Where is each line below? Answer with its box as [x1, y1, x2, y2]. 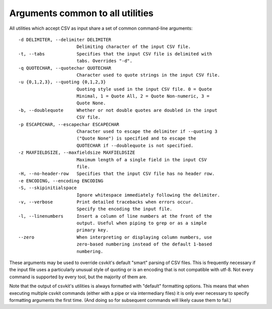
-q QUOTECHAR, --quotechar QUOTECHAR [18, 65, 112, 71]
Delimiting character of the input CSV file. [76, 44, 191, 50]
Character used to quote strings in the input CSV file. [76, 72, 220, 78]
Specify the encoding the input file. [76, 206, 172, 212]
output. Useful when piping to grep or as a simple [76, 220, 207, 226]
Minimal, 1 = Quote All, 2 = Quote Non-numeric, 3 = [76, 93, 210, 99]
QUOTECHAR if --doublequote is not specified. [76, 143, 194, 148]
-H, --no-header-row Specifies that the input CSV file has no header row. [18, 171, 215, 176]
